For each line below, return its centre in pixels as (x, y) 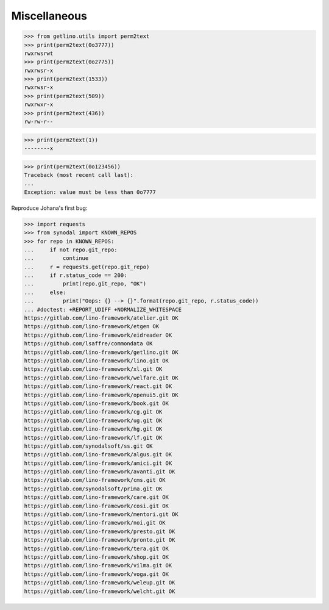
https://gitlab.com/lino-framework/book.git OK (96, 403)
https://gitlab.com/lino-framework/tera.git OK (96, 548)
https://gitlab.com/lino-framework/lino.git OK (96, 361)
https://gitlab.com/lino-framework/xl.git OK (93, 369)
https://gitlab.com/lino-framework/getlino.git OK (101, 352)
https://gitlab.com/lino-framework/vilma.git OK (98, 565)
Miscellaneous (49, 16)
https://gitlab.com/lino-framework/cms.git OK (95, 480)
